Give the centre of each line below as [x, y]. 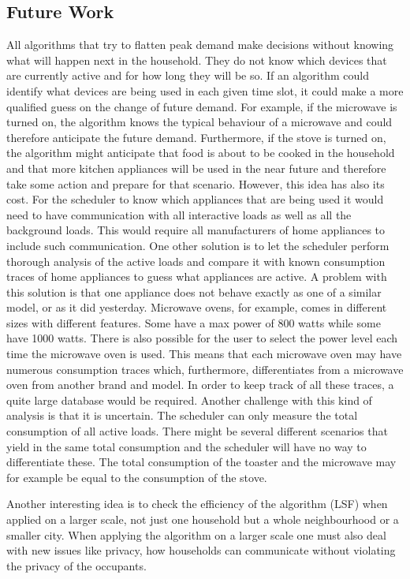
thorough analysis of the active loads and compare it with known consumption [196, 261]
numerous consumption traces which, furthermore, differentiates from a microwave [205, 369]
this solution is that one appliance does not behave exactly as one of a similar [194, 291]
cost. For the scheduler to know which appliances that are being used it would [195, 199]
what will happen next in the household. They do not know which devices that [197, 60]
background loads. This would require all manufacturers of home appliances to [196, 230]
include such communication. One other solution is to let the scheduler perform [198, 245]
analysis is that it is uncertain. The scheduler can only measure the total [182, 415]
